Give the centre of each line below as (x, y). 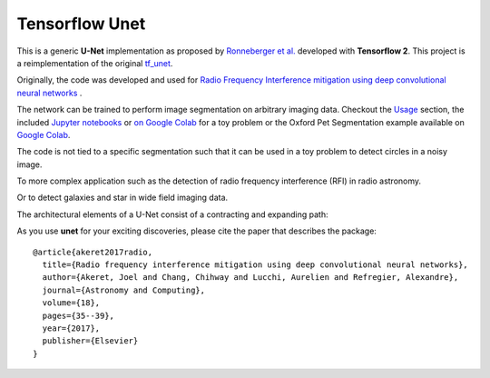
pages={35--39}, (78, 315)
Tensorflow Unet (81, 24)
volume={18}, (71, 303)
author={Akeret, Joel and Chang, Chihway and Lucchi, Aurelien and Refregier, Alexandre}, (250, 278)
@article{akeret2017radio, (93, 252)
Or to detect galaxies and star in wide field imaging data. (122, 198)
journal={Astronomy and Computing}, (124, 290)
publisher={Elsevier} (90, 341)
